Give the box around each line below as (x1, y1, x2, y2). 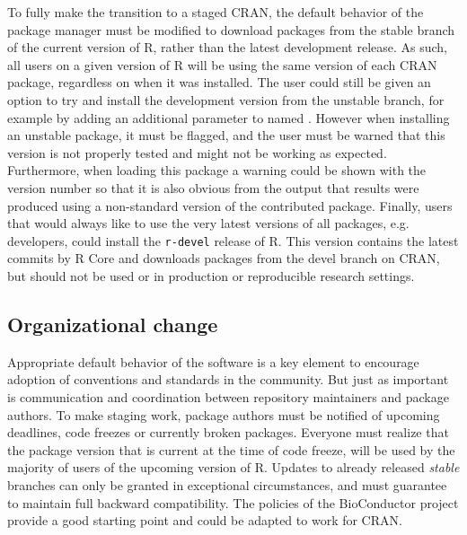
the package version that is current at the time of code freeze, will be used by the (7, 440, 455, 459)
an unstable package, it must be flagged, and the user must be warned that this (7, 126, 445, 145)
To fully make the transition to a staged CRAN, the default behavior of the (7, 3, 424, 21)
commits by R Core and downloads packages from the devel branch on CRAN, (7, 249, 440, 267)
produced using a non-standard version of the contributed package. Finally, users (7, 196, 453, 215)
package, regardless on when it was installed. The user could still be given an (7, 73, 431, 92)
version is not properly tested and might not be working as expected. (7, 143, 387, 162)
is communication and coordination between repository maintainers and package (7, 387, 449, 406)
